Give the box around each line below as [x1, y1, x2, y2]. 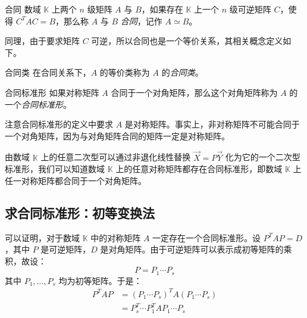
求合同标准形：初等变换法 [5, 203, 155, 222]
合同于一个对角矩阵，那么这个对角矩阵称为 [111, 86, 278, 98]
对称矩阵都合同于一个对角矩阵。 [21, 174, 146, 186]
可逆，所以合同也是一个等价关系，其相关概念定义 [91, 35, 283, 47]
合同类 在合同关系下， [5, 66, 91, 79]
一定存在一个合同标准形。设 [152, 231, 261, 244]
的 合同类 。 [161, 66, 203, 79]
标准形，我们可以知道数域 [5, 163, 105, 175]
